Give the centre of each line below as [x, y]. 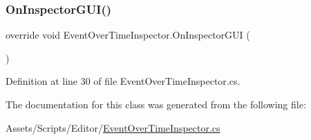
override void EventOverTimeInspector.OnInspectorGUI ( [128, 35]
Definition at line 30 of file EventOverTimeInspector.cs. [123, 81]
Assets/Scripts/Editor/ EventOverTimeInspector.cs [113, 127]
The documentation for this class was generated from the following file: [156, 104]
